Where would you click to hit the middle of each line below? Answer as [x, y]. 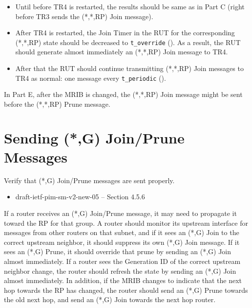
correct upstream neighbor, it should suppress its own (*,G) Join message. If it [122, 242]
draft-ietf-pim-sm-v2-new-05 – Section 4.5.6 [80, 197]
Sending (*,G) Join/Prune [94, 137]
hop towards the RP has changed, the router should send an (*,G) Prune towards [126, 290]
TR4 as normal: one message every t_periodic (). [91, 78]
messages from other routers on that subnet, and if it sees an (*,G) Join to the [122, 232]
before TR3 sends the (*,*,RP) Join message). [84, 16]
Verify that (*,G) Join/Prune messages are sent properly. [89, 180]
